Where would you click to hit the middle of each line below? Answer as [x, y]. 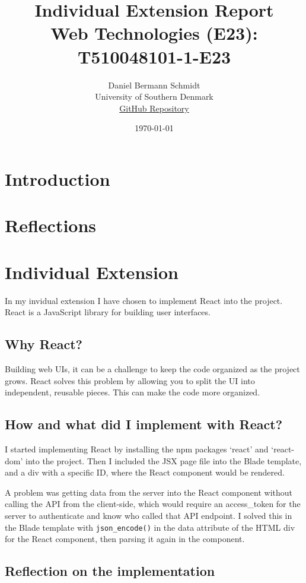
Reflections [51, 225]
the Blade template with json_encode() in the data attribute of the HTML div [150, 527]
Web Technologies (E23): [154, 33]
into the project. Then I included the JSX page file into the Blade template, [163, 460]
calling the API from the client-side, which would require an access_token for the [153, 504]
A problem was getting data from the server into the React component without [149, 492]
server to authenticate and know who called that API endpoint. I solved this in [149, 515]
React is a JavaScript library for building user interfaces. [108, 312]
